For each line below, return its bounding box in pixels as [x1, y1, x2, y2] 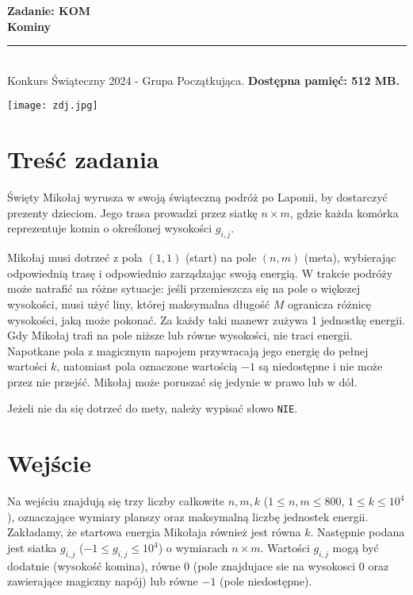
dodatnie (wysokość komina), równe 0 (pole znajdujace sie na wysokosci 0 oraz [7, 557, 389, 574]
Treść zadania [7, 143, 159, 175]
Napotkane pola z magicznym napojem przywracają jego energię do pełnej [7, 342, 369, 359]
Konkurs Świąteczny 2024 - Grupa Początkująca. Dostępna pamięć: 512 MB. [7, 71, 400, 88]
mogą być [332, 539, 379, 556]
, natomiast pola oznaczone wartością [56, 358, 238, 374]
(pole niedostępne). [220, 573, 312, 589]
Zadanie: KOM [7, 2, 91, 18]
